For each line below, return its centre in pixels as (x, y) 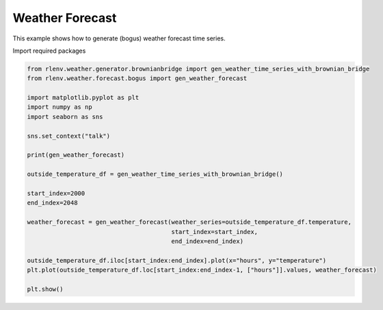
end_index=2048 (52, 203)
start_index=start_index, (215, 232)
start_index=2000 (56, 193)
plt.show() (45, 289)
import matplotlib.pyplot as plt (83, 98)
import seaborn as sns (65, 117)
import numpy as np (60, 107)
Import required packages (49, 51)
